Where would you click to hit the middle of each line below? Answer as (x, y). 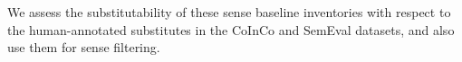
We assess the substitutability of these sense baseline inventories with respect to (229, 12)
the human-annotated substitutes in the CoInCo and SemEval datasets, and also (231, 29)
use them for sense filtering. (84, 47)
